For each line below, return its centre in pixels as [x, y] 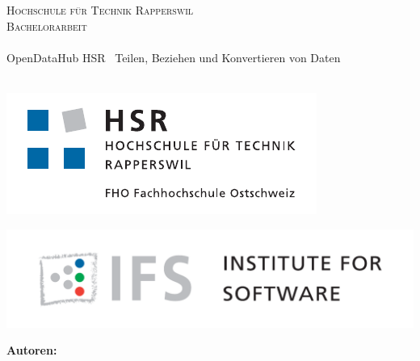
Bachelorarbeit [47, 25]
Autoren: [32, 350]
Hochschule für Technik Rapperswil [100, 10]
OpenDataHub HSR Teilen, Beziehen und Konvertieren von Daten [174, 57]
